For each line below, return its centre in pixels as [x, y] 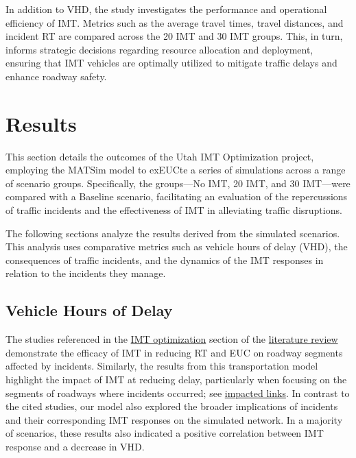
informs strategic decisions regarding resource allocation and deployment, [159, 49]
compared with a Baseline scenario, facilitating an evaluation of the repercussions [177, 196]
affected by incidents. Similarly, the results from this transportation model [162, 366]
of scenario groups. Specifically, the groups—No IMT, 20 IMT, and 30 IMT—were [178, 183]
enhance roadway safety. [56, 76]
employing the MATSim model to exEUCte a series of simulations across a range [176, 170]
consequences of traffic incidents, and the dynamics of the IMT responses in [165, 260]
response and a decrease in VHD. [75, 446]
